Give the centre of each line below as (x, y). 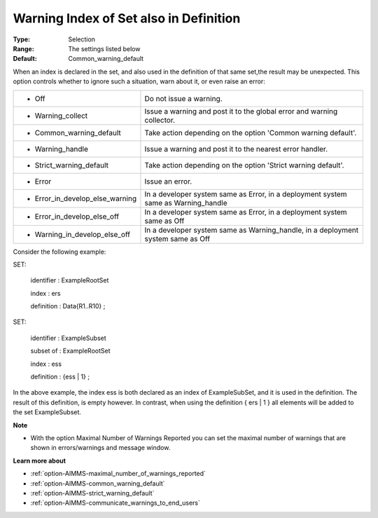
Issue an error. (168, 181)
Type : (22, 39)
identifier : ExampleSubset (68, 338)
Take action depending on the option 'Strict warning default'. (244, 165)
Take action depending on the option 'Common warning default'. (251, 132)
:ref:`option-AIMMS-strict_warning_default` (92, 493)
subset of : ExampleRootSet (70, 351)
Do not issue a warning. (184, 98)
